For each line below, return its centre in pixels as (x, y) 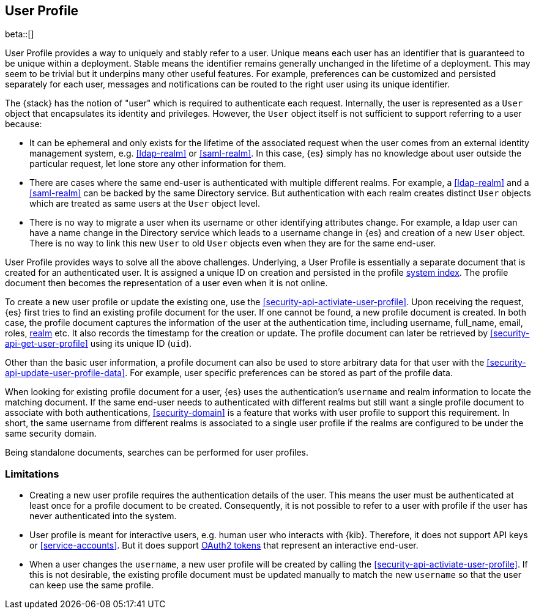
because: (24, 124)
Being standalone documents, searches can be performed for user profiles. (157, 453)
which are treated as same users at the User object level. (145, 204)
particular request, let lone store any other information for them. (158, 164)
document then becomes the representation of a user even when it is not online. (166, 283)
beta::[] (20, 34)
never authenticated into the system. (103, 516)
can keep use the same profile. (91, 585)
